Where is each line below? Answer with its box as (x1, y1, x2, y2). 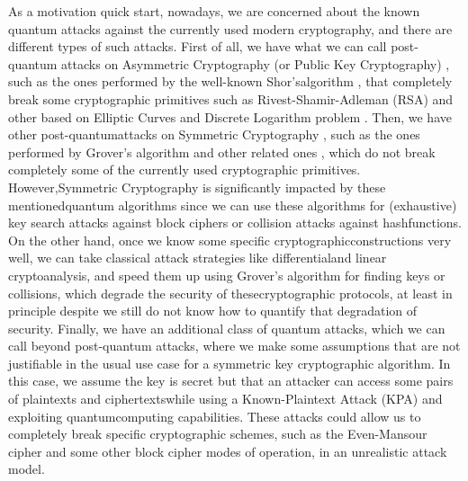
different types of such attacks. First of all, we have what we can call (8, 37, 387, 56)
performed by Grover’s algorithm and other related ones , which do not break (8, 142, 436, 161)
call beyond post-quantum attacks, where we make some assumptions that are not (8, 336, 461, 355)
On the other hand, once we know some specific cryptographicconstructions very (8, 230, 452, 249)
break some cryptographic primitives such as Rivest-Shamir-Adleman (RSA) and (8, 89, 454, 108)
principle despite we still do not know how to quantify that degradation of (8, 301, 418, 320)
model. (8, 459, 45, 478)
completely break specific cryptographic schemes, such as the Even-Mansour (8, 424, 427, 443)
